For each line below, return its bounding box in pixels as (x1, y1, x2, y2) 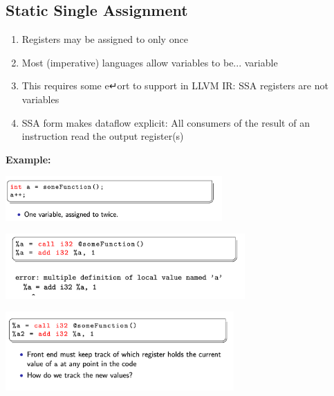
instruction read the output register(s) (21, 129, 184, 143)
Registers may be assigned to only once (21, 32, 188, 46)
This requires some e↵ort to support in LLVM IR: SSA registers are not (21, 78, 328, 93)
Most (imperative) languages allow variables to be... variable (21, 55, 278, 69)
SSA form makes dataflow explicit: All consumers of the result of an (21, 115, 310, 129)
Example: (6, 152, 51, 166)
